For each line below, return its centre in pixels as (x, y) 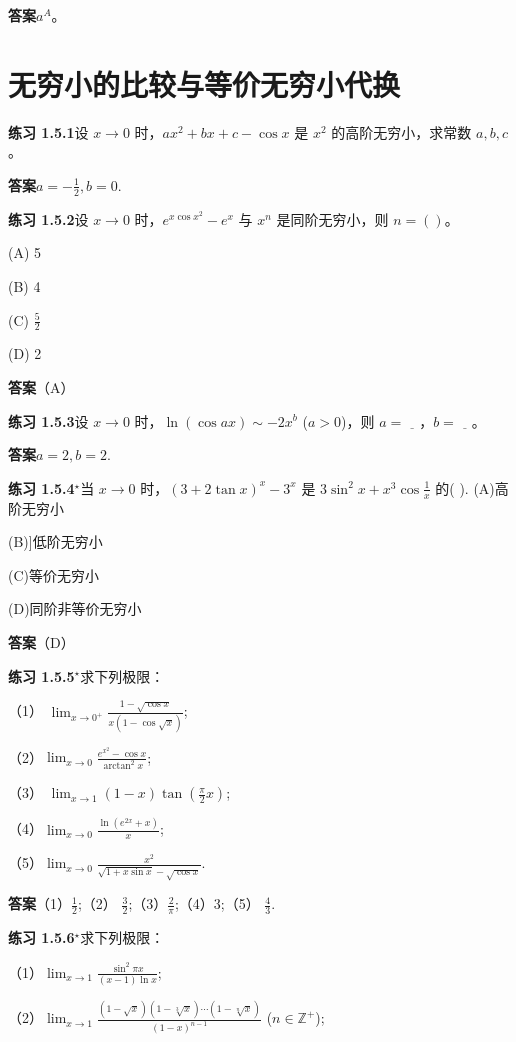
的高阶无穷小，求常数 (401, 131)
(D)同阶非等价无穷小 (75, 608)
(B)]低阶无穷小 (55, 541)
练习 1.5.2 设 (48, 218)
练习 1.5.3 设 (48, 420)
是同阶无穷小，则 (332, 218)
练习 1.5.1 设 (48, 131)
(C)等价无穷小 (53, 574)
